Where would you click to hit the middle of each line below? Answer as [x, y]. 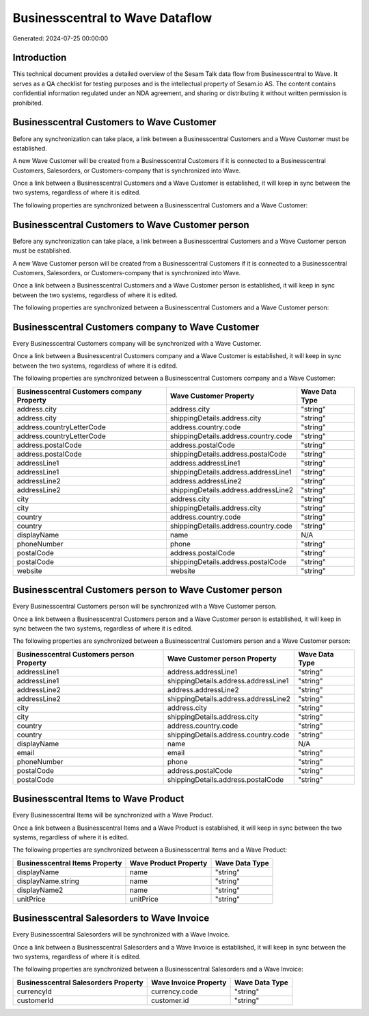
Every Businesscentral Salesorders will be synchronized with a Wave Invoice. [121, 935]
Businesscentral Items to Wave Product [98, 799]
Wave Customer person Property [222, 659]
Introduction [40, 58]
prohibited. [28, 103]
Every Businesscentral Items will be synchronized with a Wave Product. [113, 815]
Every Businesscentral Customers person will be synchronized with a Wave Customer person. [145, 607]
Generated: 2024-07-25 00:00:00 [60, 38]
